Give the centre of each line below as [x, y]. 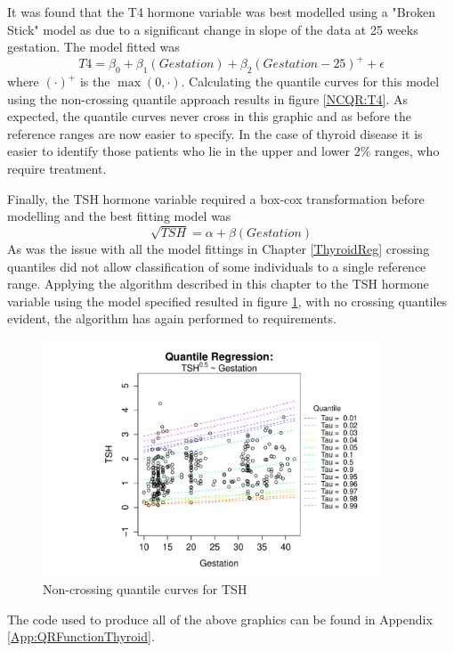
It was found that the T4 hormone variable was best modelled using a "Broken [222, 12]
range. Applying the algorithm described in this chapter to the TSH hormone [218, 284]
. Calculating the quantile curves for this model [310, 81]
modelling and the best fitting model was [119, 216]
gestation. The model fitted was [93, 47]
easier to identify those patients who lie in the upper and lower [178, 151]
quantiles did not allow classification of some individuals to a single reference [217, 266]
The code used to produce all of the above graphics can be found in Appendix [220, 619]
